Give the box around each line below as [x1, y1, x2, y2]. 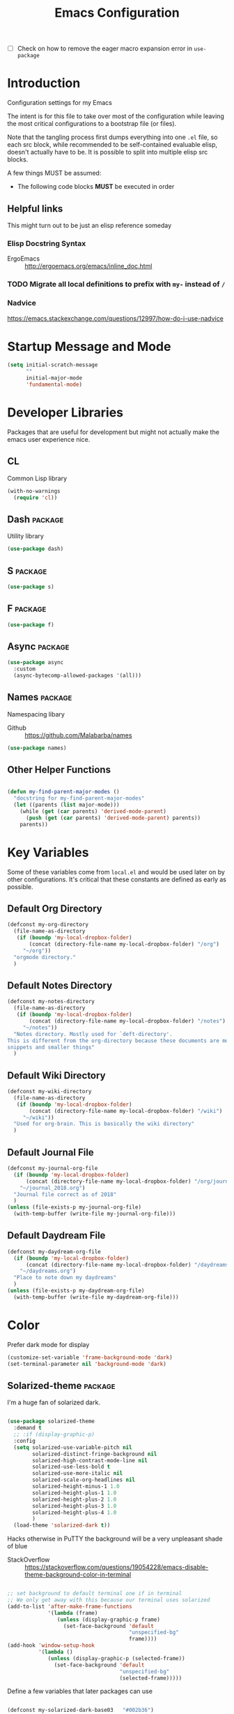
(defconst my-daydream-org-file [7, 1248, 101, 1255]
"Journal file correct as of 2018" [13, 1190, 117, 1198]
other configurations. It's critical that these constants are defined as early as [7, 875, 226, 884]
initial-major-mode [25, 375, 82, 382]
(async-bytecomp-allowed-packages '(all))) [13, 672, 141, 679]
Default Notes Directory [7, 979, 113, 991]
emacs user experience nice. [7, 435, 91, 443]
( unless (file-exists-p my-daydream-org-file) [7, 1288, 145, 1295]
